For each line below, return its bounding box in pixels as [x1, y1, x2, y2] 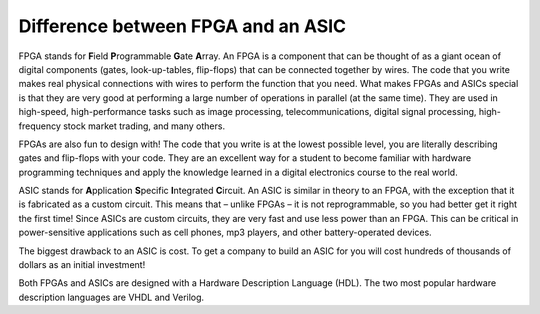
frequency [18, 120, 62, 132]
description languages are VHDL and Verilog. [18, 291, 205, 303]
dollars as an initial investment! [18, 259, 146, 271]
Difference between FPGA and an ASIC [18, 15, 347, 37]
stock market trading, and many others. [63, 120, 225, 132]
